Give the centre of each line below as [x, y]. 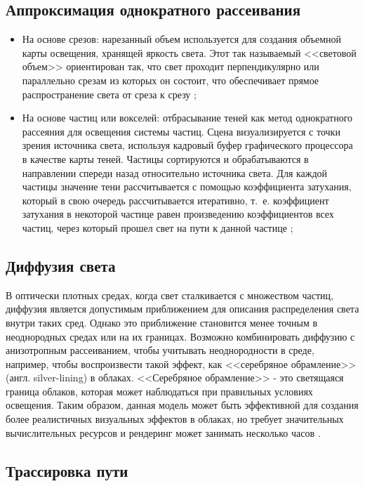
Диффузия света [61, 265]
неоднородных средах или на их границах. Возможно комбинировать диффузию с [180, 336]
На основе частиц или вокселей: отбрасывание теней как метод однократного [187, 118]
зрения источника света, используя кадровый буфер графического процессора [187, 145]
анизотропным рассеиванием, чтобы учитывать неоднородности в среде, [160, 350]
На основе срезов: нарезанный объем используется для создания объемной [182, 39]
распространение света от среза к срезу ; [109, 94]
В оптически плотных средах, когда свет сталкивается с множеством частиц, [170, 295]
